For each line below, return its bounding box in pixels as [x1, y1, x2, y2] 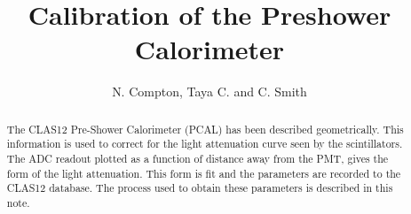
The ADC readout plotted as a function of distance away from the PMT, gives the [6, 151, 389, 166]
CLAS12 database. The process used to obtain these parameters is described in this [6, 180, 393, 195]
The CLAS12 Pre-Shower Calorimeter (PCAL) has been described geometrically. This [6, 121, 404, 136]
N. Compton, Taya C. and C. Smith [112, 82, 307, 101]
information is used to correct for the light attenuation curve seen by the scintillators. [6, 136, 403, 151]
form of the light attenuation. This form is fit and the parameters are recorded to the [6, 165, 401, 180]
